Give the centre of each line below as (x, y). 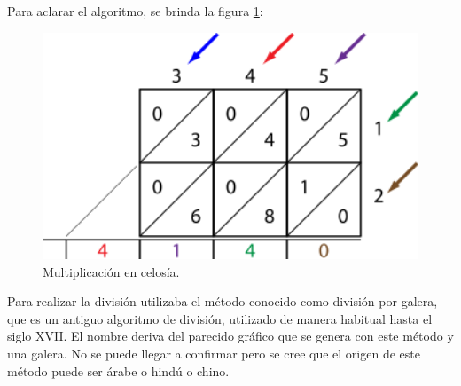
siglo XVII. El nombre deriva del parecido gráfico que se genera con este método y (230, 336)
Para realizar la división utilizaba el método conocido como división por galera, (223, 301)
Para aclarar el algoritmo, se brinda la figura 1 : (135, 11)
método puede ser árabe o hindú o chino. (118, 370)
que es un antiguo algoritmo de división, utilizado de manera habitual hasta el (220, 318)
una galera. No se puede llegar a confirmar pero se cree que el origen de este (214, 353)
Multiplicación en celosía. (111, 271)
